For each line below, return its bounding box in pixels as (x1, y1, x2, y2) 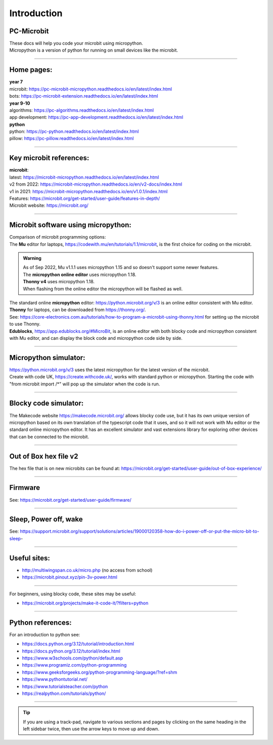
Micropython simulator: (9, 353, 85, 362)
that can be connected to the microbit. (9, 433, 89, 440)
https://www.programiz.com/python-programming (22, 662, 127, 668)
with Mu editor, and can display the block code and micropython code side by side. (9, 335, 183, 341)
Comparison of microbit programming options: (9, 234, 106, 240)
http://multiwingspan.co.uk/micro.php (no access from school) (22, 567, 153, 573)
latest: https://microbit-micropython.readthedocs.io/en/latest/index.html (9, 174, 159, 180)
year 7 (9, 79, 23, 85)
